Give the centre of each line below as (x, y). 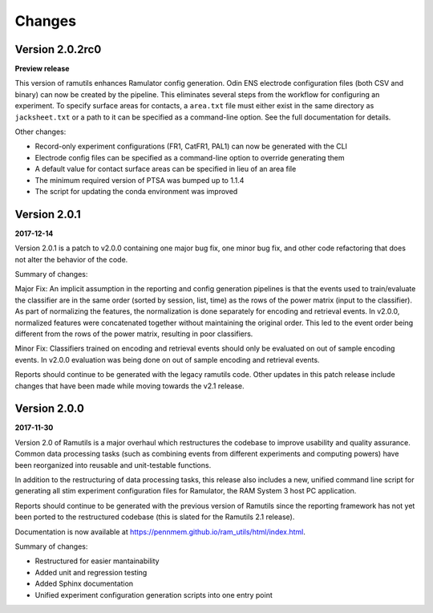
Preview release (42, 69)
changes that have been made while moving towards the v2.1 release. (129, 386)
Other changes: (40, 132)
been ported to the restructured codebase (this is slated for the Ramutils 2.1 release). (155, 517)
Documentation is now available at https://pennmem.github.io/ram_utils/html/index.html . (160, 532)
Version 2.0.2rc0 (58, 49)
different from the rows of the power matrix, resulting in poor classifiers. (134, 334)
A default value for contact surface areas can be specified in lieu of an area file (166, 169)
